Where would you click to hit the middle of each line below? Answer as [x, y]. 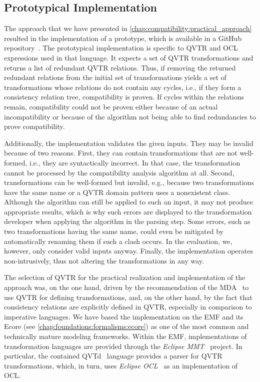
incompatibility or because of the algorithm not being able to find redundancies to [130, 116]
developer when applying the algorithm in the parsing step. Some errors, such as [127, 221]
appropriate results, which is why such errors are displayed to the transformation [128, 211]
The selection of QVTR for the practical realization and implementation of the [125, 277]
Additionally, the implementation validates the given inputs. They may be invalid [129, 143]
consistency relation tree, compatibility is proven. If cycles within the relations [124, 97]
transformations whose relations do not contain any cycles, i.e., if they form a [123, 87]
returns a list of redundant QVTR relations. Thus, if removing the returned [120, 67]
